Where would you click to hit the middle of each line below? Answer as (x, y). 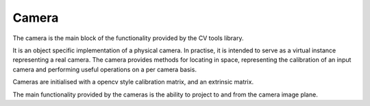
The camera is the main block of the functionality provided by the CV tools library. (128, 38)
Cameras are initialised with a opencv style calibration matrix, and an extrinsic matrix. (133, 82)
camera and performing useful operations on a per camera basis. (104, 69)
